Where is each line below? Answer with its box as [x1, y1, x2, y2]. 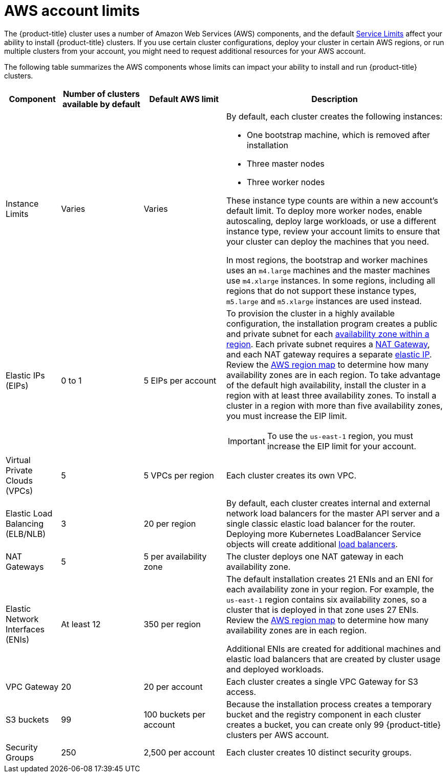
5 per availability [143, 551, 207, 562]
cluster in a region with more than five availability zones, [226, 400, 443, 411]
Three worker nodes [247, 176, 325, 187]
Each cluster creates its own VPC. [226, 470, 357, 481]
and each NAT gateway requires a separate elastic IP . [226, 349, 432, 360]
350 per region [143, 619, 201, 629]
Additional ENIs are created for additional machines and [226, 643, 441, 654]
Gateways [6, 561, 44, 572]
